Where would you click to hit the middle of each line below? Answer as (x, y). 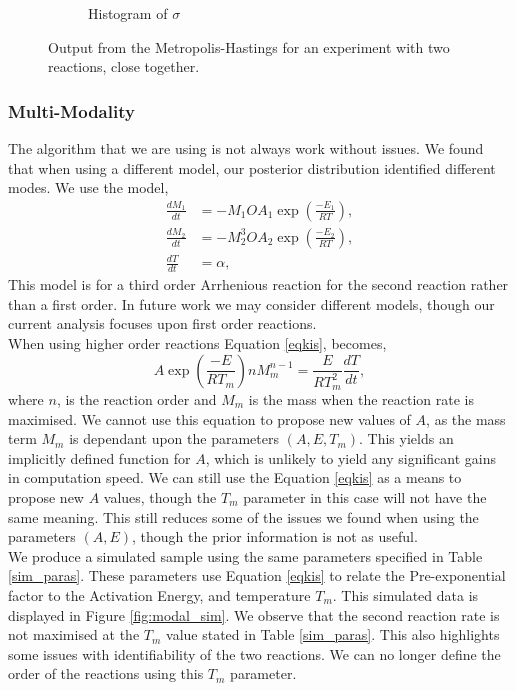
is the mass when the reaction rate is (361, 398)
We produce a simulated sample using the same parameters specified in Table (245, 555)
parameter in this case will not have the (365, 496)
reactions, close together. (124, 66)
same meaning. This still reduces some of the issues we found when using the (243, 516)
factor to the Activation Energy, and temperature (159, 594)
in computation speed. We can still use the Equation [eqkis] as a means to (235, 477)
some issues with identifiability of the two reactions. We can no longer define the (254, 653)
